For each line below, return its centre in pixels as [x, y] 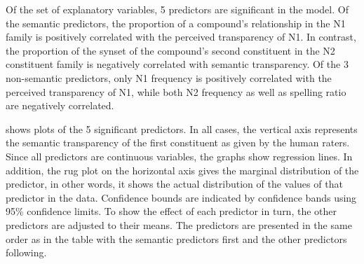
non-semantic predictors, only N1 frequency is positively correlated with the [169, 77]
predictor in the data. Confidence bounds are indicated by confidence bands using [181, 197]
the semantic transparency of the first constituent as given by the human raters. [178, 143]
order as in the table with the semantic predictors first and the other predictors [176, 238]
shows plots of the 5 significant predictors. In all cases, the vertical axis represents [182, 128]
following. [26, 252]
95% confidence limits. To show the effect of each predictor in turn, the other [171, 211]
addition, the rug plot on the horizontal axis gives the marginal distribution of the [182, 170]
